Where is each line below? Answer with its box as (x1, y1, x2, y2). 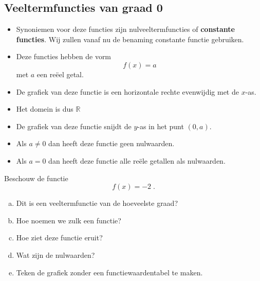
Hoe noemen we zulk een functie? (16, 215, 121, 225)
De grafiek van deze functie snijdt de (16, 120, 132, 131)
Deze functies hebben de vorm (16, 51, 112, 62)
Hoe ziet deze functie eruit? (16, 232, 103, 243)
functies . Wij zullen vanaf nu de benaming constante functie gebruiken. (16, 33, 244, 44)
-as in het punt (137, 120, 184, 131)
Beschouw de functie (4, 172, 68, 183)
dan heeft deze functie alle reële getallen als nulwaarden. (48, 155, 226, 166)
